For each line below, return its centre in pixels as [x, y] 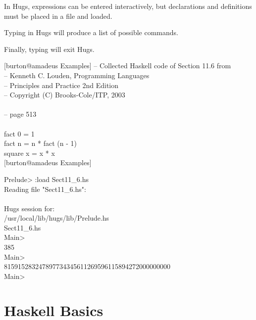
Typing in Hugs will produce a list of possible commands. [91, 32]
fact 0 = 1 [19, 133]
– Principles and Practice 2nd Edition [61, 85]
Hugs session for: [29, 208]
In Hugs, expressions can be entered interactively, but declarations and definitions [128, 6]
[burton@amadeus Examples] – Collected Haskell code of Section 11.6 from [118, 66]
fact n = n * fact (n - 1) [40, 143]
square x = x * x [29, 153]
